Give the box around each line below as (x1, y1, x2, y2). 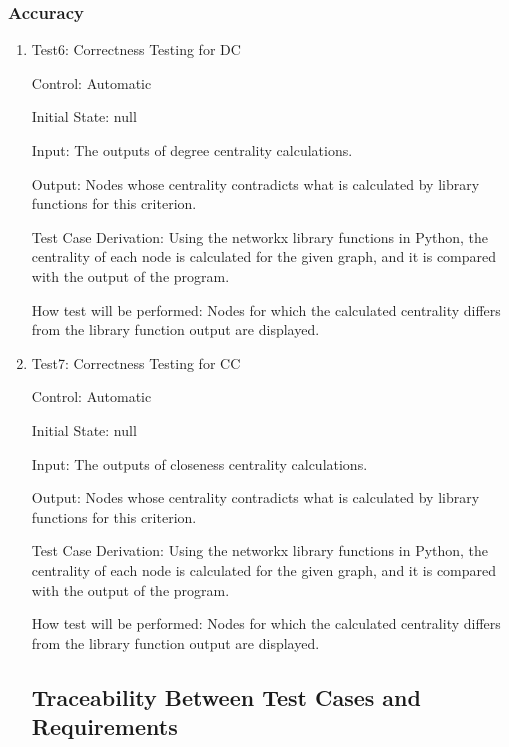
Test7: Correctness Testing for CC (31, 352, 241, 373)
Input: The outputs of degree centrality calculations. (31, 140, 353, 160)
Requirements (31, 711, 178, 742)
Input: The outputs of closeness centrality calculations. (31, 453, 368, 474)
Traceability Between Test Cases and (31, 681, 421, 712)
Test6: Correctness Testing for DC (31, 39, 241, 60)
